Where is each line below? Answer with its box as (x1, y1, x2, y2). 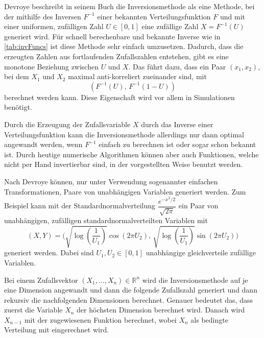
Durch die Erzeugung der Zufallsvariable (4, 118, 131, 129)
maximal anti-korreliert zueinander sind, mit (68, 71, 207, 82)
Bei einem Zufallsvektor (4, 274, 78, 285)
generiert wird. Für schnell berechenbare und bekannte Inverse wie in (4, 31, 221, 41)
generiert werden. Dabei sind (4, 247, 94, 258)
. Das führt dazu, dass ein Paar (128, 61, 226, 71)
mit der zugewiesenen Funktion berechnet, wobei (24, 314, 177, 325)
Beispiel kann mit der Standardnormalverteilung (4, 200, 156, 211)
